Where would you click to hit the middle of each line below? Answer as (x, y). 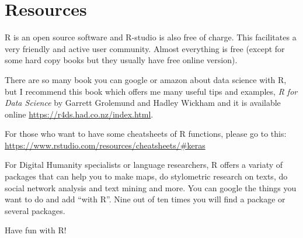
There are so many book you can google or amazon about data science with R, (146, 79)
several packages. (35, 210)
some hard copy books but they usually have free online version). (121, 60)
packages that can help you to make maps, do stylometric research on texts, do (146, 176)
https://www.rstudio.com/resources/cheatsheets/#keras (105, 145)
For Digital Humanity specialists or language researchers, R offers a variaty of (144, 165)
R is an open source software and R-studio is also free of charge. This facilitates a (151, 37)
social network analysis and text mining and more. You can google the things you (151, 187)
